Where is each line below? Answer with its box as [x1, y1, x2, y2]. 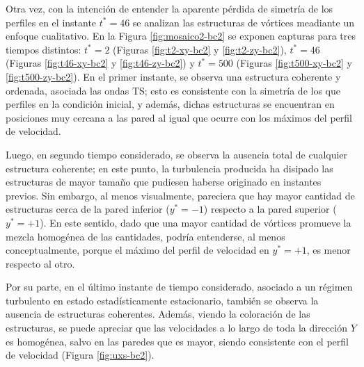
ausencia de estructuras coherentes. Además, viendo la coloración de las [6, 307, 310, 321]
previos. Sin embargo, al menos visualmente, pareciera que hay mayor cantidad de [6, 188, 355, 202]
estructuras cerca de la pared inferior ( [6, 202, 170, 216]
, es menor [306, 243, 351, 257]
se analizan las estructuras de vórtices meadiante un [132, 15, 355, 29]
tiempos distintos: [6, 42, 81, 56]
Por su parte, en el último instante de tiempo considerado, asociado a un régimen [6, 279, 353, 294]
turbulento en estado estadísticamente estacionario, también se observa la [6, 293, 319, 307]
